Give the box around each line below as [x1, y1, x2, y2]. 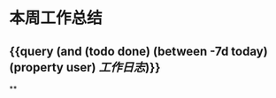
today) [231, 43, 268, 58]
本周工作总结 [9, 8, 103, 28]
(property [9, 59, 64, 75]
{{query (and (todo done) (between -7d [9, 43, 229, 58]
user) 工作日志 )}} [65, 59, 161, 75]
